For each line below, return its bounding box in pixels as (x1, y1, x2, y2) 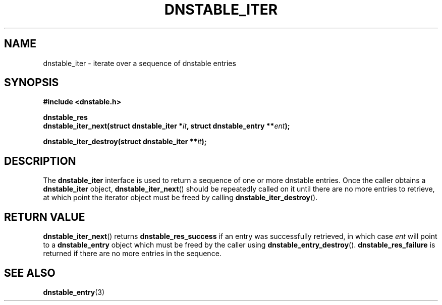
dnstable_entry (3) (43, 287, 105, 296)
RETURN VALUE (4, 210, 85, 223)
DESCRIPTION (4, 154, 76, 167)
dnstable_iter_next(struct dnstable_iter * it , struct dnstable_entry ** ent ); (43, 121, 290, 131)
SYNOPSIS (4, 76, 59, 89)
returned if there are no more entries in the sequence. (43, 249, 222, 258)
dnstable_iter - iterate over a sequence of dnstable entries (43, 58, 236, 68)
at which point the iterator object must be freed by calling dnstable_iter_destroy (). (43, 193, 318, 202)
